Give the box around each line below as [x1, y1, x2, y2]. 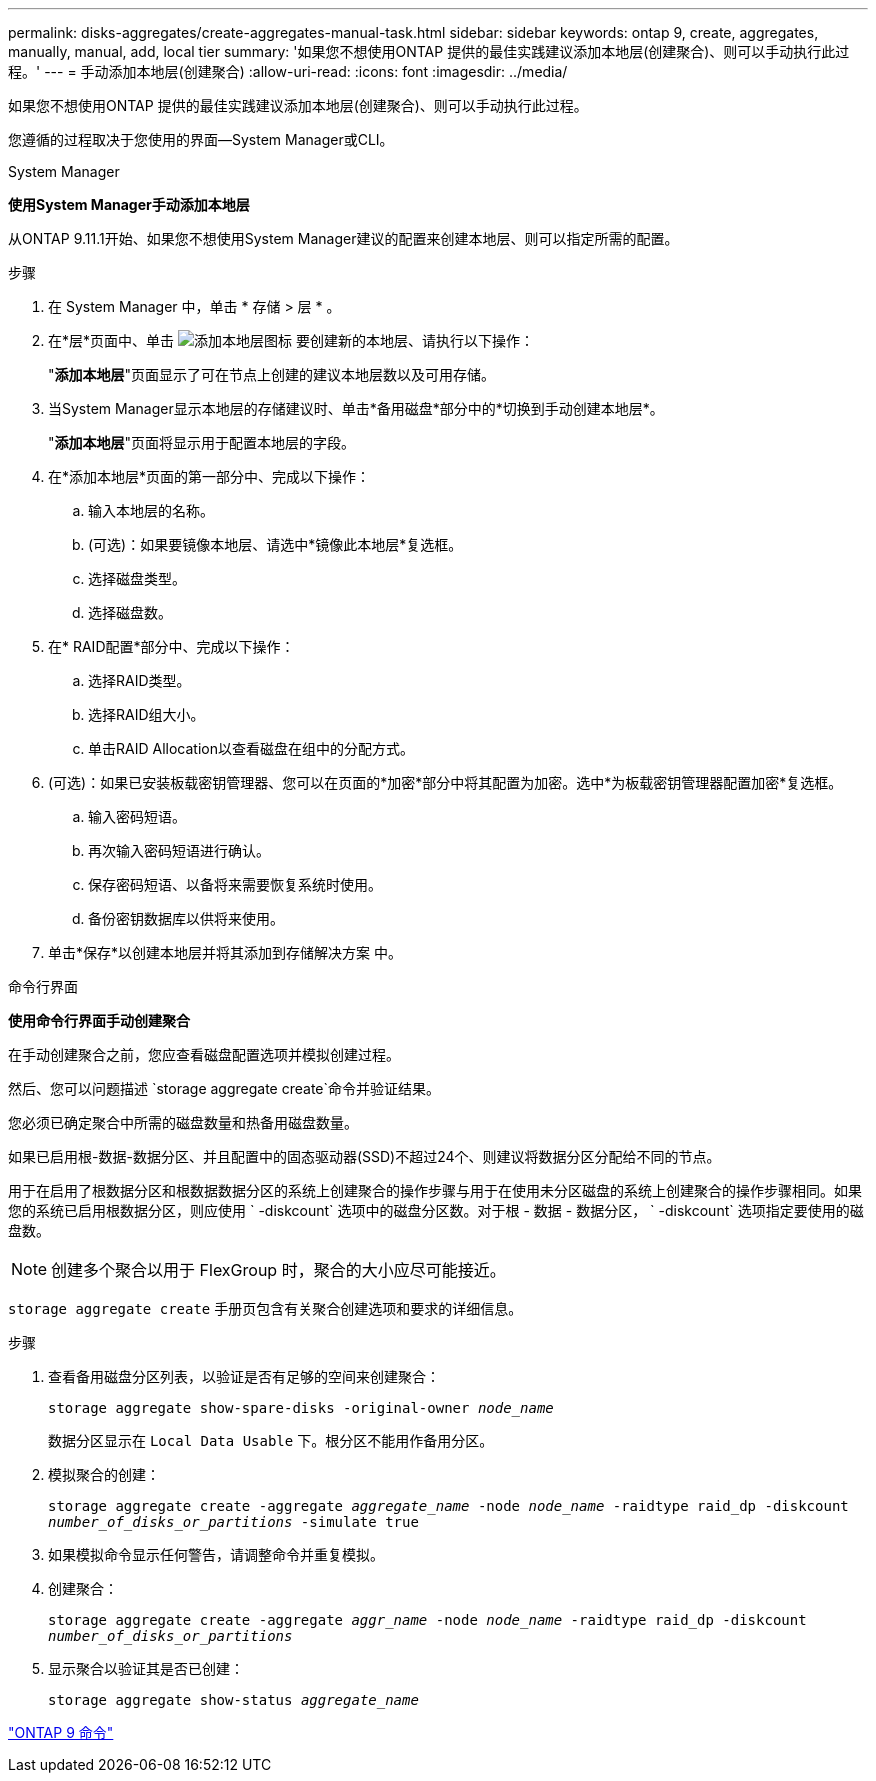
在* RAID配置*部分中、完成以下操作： [48, 638, 295, 655]
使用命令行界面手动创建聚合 [8, 1012, 190, 1029]
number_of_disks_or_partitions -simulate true [48, 1514, 419, 1530]
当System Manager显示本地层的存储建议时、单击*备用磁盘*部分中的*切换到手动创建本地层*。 [48, 400, 664, 417]
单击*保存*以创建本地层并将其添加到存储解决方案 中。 [48, 944, 402, 961]
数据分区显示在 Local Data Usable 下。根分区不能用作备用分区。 [48, 1432, 494, 1449]
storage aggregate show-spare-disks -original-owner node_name [48, 1400, 554, 1416]
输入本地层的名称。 [88, 502, 214, 519]
